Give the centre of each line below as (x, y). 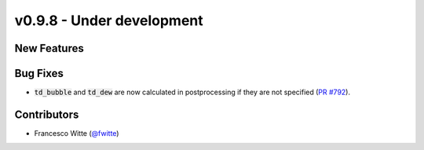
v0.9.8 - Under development (109, 20)
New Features (49, 48)
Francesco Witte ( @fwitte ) (77, 133)
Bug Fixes (39, 73)
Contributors (47, 114)
